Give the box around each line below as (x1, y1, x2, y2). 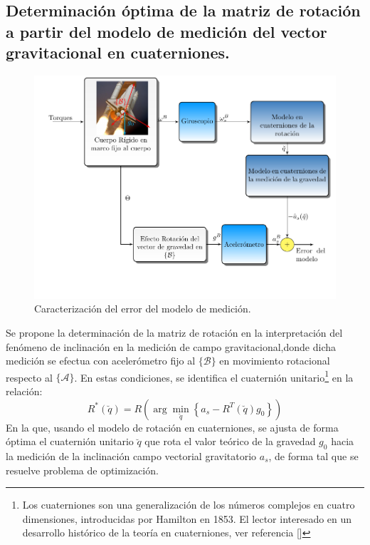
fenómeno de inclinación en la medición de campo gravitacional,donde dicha (6, 339, 337, 354)
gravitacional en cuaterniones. (6, 41, 230, 63)
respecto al (6, 370, 53, 384)
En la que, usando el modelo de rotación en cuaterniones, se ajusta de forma (6, 419, 339, 434)
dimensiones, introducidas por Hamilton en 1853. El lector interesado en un (22, 511, 352, 526)
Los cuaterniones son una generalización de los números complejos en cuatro (22, 497, 355, 512)
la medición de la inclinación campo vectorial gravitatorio (6, 448, 257, 463)
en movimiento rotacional (219, 353, 330, 368)
